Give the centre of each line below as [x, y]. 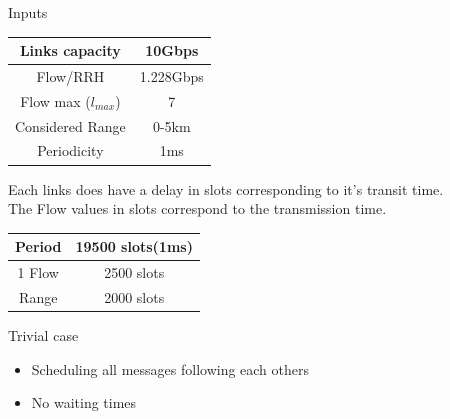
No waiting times [84, 402]
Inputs [28, 12]
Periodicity [70, 150]
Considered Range [70, 125]
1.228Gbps [171, 75]
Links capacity [70, 50]
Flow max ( [55, 100]
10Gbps [172, 50]
